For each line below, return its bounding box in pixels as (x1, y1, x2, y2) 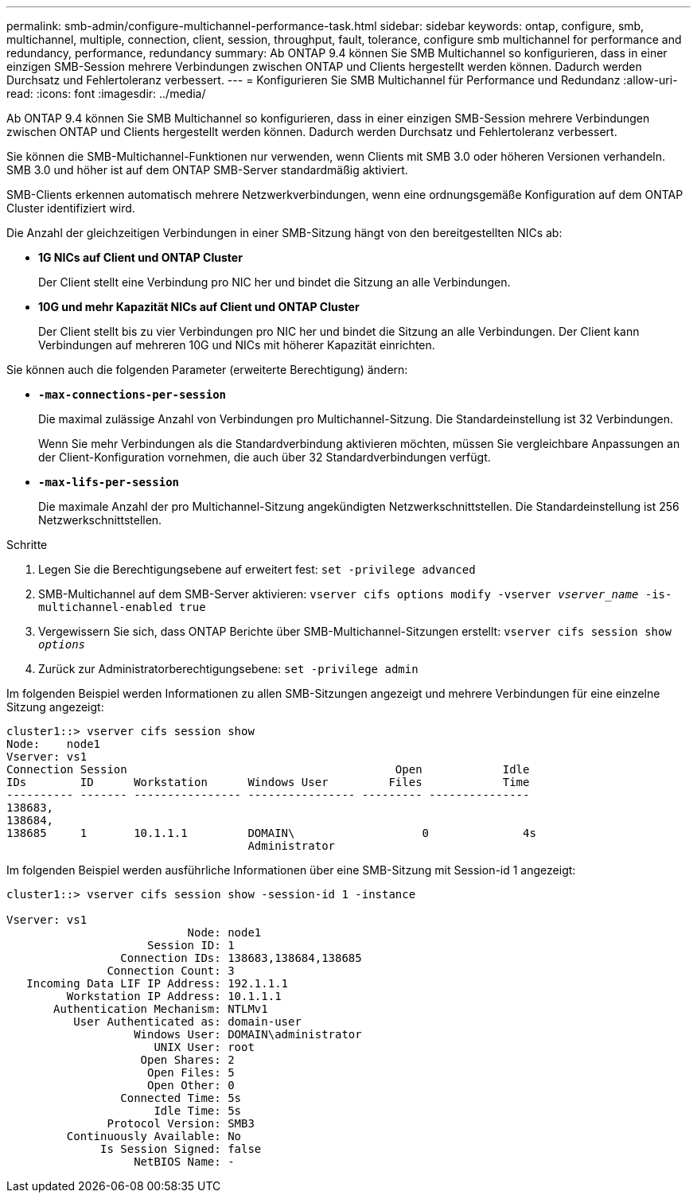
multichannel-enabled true (38, 601, 206, 613)
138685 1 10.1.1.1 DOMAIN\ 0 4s (6, 827, 536, 839)
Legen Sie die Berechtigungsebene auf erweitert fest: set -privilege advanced (38, 563, 476, 576)
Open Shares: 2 (140, 1053, 235, 1066)
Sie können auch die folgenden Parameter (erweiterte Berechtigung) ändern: (6, 363, 408, 376)
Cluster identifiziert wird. (6, 201, 135, 215)
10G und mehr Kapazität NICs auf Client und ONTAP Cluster (38, 300, 360, 313)
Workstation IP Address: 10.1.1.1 (66, 990, 282, 1002)
